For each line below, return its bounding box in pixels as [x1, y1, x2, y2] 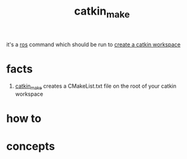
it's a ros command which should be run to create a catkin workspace [6, 41, 181, 48]
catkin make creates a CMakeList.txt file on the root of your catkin [15, 82, 177, 91]
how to [6, 111, 41, 125]
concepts [6, 139, 55, 153]
